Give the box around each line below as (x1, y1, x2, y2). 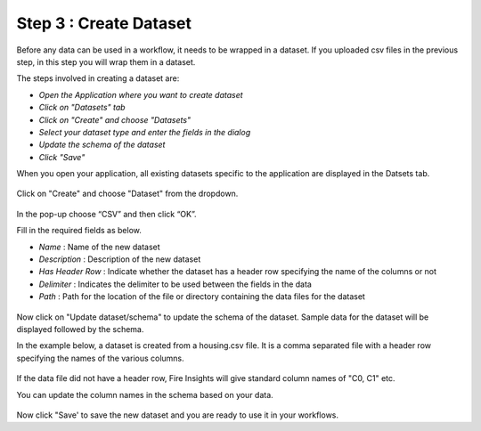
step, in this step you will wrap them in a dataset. (16, 56, 196, 67)
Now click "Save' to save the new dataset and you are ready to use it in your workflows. (16, 410, 338, 420)
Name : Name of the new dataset (38, 241, 160, 252)
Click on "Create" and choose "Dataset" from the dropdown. (16, 188, 239, 199)
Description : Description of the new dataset (38, 254, 201, 264)
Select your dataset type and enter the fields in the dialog (38, 126, 251, 137)
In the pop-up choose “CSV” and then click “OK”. (16, 208, 197, 219)
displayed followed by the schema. (16, 323, 144, 334)
